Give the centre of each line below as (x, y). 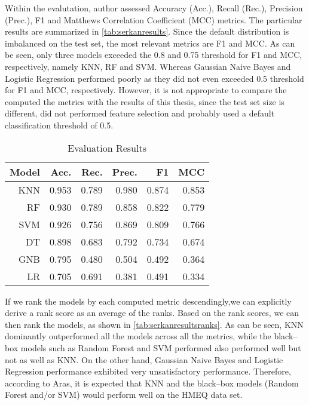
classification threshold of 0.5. (59, 125)
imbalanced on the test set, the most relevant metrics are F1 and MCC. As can (150, 43)
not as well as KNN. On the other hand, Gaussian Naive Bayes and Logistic (144, 359)
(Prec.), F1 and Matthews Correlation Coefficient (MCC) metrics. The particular (154, 19)
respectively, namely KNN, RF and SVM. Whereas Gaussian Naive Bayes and (148, 66)
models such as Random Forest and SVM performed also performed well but (161, 347)
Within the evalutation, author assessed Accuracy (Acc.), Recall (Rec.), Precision (154, 8)
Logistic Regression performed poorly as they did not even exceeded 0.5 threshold (154, 78)
